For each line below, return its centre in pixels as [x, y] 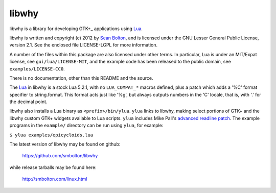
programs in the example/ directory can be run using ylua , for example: [86, 126]
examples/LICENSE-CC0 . [37, 68]
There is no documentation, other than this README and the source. [81, 78]
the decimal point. [28, 102]
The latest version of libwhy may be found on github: [65, 144]
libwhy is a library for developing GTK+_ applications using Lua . [76, 29]
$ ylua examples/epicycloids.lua [51, 135]
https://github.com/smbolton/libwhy [60, 156]
